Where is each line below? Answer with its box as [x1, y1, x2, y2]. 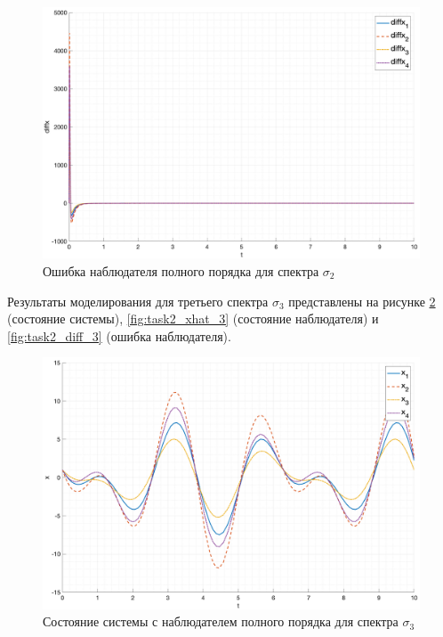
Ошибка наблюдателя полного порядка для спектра [43, 261, 319, 280]
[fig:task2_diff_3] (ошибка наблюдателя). [7, 326, 231, 345]
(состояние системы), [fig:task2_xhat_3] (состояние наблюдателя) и [7, 309, 379, 328]
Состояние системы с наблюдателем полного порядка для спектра [43, 612, 399, 631]
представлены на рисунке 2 [288, 291, 436, 310]
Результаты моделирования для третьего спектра [7, 291, 269, 310]
